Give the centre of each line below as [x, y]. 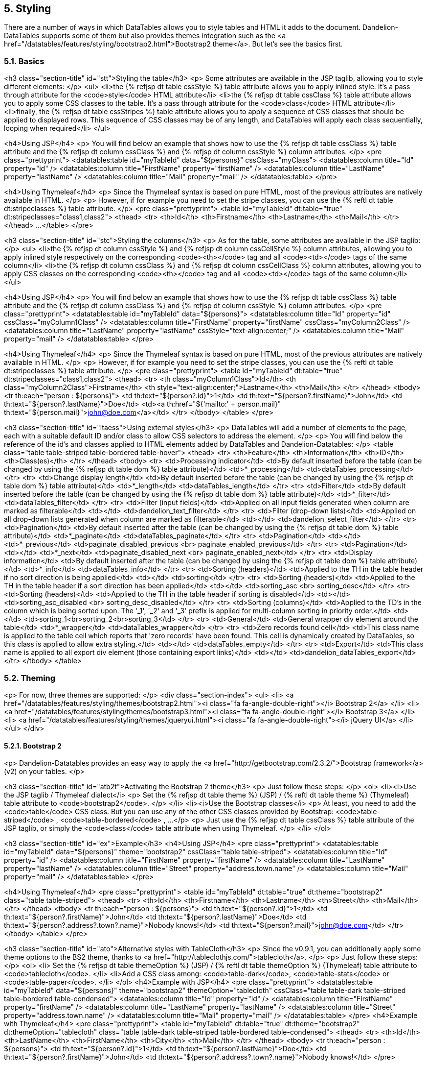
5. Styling [28, 9]
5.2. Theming [30, 678]
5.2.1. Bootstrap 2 [33, 746]
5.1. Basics [24, 61]
